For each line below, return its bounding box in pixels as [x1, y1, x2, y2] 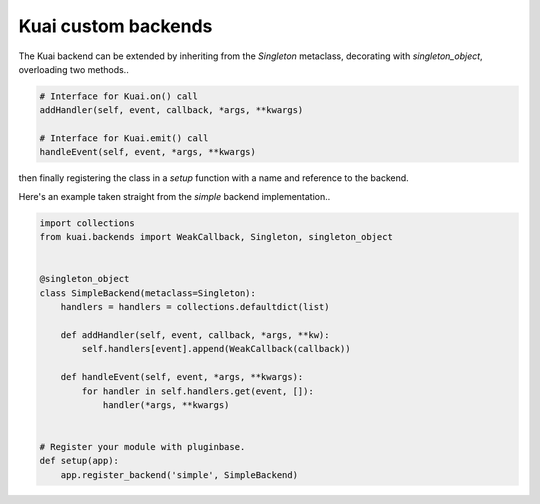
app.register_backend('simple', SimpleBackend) [60, 469, 299, 480]
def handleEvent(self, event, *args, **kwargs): [60, 371, 304, 383]
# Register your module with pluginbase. [39, 441, 246, 453]
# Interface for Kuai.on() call [39, 90, 199, 102]
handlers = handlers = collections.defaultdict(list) [60, 301, 330, 313]
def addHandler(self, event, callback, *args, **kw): [60, 329, 330, 340]
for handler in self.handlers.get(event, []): [81, 385, 314, 397]
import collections [39, 217, 135, 229]
